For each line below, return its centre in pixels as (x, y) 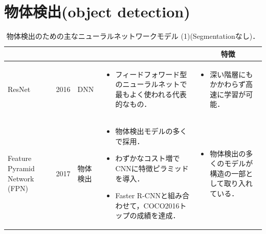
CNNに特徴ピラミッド (152, 168)
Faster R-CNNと (141, 195)
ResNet (19, 89)
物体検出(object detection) (97, 11)
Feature (20, 158)
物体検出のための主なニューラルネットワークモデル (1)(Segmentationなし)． (133, 36)
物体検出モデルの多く (151, 131)
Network (21, 178)
